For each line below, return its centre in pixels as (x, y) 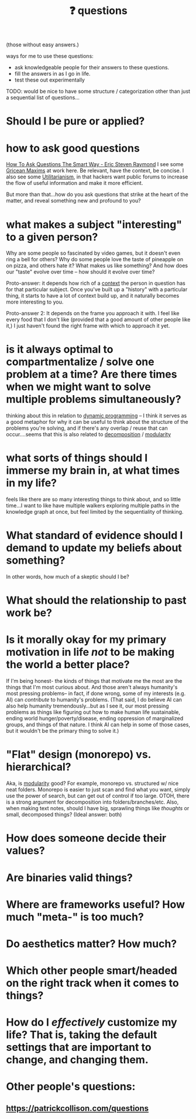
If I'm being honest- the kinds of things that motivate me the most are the (94, 681)
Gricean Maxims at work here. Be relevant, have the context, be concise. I (95, 171)
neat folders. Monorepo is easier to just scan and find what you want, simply (98, 790)
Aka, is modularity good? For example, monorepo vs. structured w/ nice (92, 783)
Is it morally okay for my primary (86, 640)
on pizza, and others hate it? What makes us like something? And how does (97, 266)
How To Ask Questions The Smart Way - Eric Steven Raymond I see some (95, 164)
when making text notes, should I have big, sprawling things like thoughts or (98, 808)
